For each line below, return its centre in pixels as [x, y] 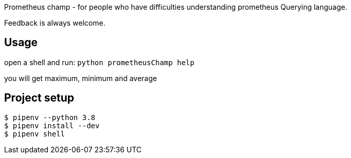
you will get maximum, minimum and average [81, 78]
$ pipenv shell [35, 134]
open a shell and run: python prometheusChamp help [99, 62]
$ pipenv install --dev [52, 125]
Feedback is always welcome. [55, 23]
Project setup [39, 98]
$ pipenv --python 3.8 [50, 117]
